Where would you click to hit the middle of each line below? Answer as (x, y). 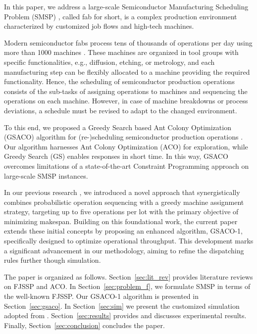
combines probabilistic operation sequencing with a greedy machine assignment (124, 202)
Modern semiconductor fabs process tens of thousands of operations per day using (128, 42)
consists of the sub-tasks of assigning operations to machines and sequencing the (126, 91)
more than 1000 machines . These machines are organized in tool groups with (121, 52)
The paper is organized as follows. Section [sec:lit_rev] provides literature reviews (128, 276)
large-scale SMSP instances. (46, 175)
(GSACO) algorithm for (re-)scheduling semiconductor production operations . (124, 137)
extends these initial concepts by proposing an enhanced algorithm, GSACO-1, (123, 231)
